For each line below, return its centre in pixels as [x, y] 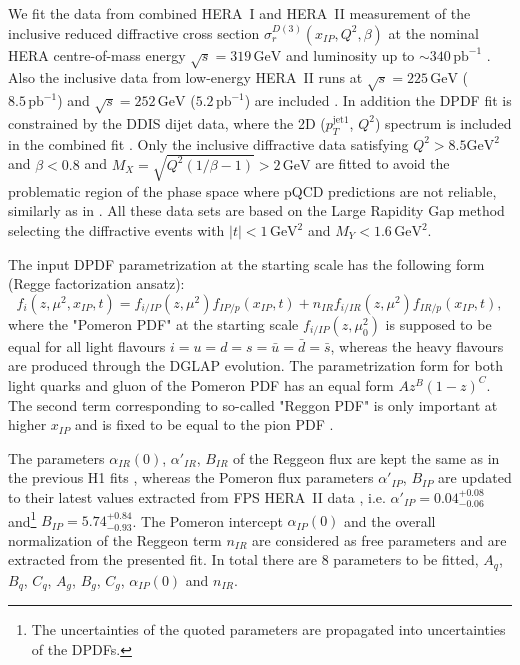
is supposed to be [438, 323]
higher [27, 424]
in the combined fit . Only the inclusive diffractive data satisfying [208, 143]
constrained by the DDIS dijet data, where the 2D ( [167, 122]
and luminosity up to [350, 54]
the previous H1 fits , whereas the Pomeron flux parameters [191, 477]
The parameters [56, 457]
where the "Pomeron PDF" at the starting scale [153, 323]
